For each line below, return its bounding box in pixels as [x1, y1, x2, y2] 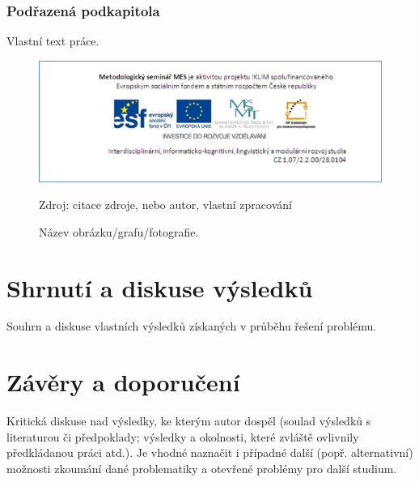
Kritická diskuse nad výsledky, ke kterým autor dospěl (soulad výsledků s [6, 412, 371, 429]
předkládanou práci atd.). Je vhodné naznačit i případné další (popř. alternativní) [6, 444, 413, 461]
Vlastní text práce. [6, 32, 99, 49]
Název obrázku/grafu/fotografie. [39, 223, 199, 240]
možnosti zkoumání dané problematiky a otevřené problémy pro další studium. [6, 459, 397, 476]
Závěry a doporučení [6, 365, 240, 399]
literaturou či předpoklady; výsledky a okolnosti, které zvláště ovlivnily [6, 428, 359, 445]
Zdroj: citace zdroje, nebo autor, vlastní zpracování [39, 196, 292, 213]
